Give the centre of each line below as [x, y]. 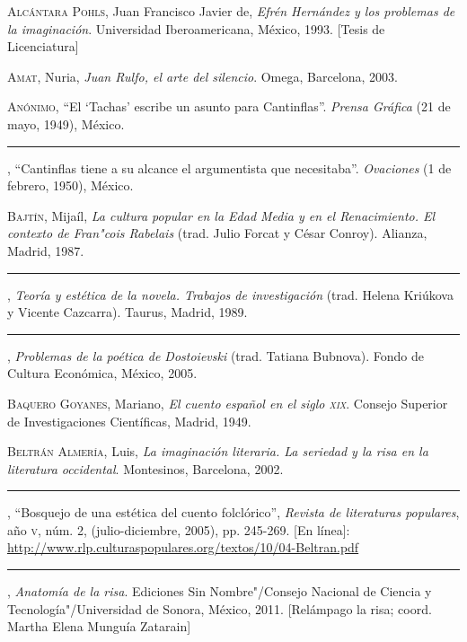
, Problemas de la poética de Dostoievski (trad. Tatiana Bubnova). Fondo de [216, 355]
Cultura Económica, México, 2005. [102, 373]
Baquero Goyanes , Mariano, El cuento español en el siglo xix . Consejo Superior [228, 403]
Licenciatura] [43, 46]
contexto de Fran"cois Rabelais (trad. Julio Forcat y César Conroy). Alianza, [217, 233]
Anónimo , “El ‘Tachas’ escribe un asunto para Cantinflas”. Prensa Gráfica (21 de [229, 106]
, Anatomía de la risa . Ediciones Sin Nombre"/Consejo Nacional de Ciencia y [220, 591]
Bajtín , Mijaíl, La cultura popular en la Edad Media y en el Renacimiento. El [221, 215]
